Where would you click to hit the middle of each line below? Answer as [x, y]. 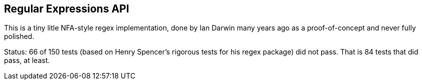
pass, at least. [27, 60]
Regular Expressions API [67, 9]
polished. [19, 36]
